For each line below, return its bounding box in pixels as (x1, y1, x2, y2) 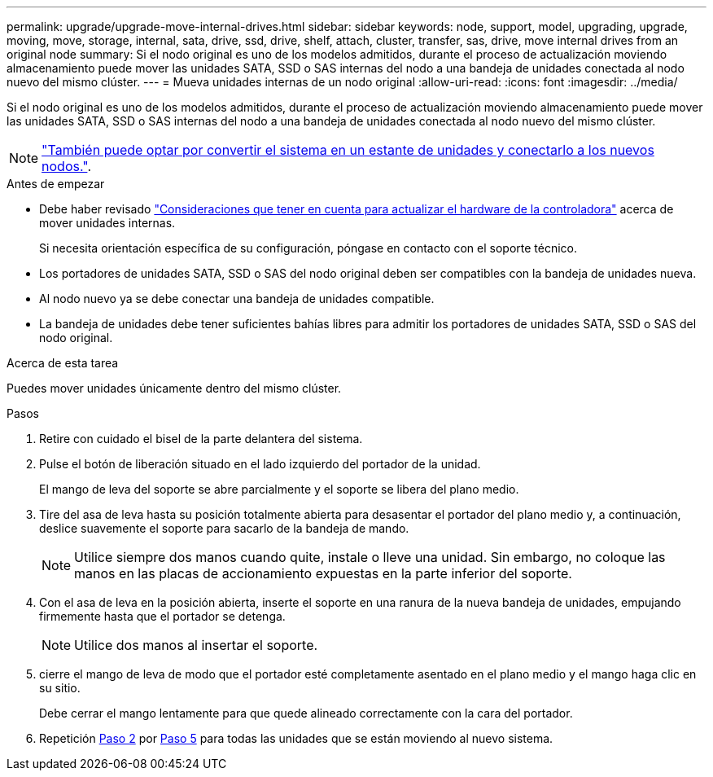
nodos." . (42, 158, 91, 174)
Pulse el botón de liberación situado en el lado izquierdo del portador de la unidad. (39, 457, 481, 471)
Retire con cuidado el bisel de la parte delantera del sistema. (39, 432, 363, 446)
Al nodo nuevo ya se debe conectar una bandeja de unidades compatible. (39, 292, 435, 305)
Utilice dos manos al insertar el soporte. (74, 637, 318, 653)
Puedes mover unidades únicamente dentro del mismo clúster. (7, 381, 342, 395)
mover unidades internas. (39, 216, 176, 230)
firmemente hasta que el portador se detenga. (39, 609, 286, 623)
